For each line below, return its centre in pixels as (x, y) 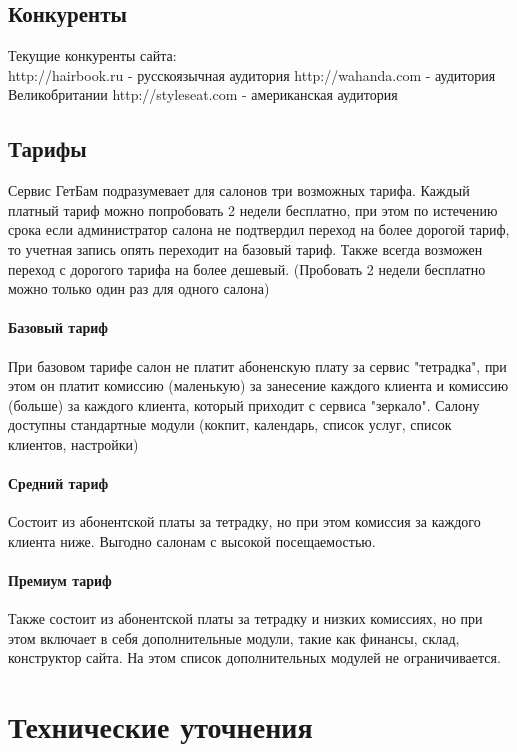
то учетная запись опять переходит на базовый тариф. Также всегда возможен (245, 248)
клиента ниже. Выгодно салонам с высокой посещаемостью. (192, 540)
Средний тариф (58, 483)
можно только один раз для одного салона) (139, 288)
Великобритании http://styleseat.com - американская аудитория (203, 94)
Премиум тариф (60, 580)
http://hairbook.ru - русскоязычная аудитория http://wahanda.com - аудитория (252, 74)
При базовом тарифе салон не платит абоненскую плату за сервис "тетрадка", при (257, 365)
